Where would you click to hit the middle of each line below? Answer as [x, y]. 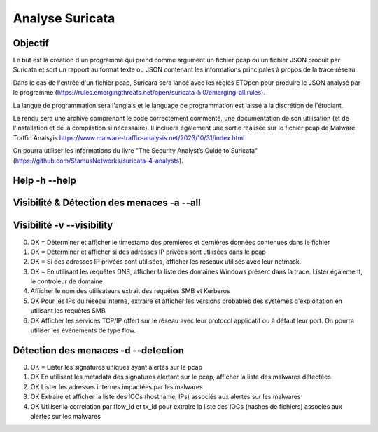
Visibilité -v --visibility [63, 225]
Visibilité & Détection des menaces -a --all [107, 203]
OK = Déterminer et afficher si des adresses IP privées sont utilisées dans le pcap [148, 252]
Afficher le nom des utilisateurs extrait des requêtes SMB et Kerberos [130, 291]
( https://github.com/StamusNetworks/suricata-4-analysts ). [98, 161]
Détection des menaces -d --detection [99, 350]
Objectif [31, 43]
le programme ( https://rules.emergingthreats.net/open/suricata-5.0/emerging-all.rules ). [139, 93]
